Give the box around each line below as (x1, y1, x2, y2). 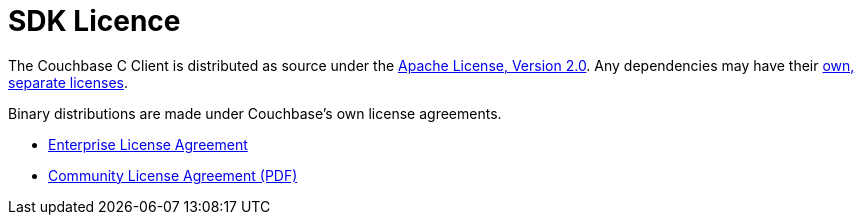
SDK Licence (8, 4, 181, 38)
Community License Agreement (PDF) (48, 166, 298, 184)
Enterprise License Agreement (48, 135, 248, 153)
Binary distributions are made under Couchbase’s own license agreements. (8, 104, 502, 122)
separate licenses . (8, 73, 128, 91)
